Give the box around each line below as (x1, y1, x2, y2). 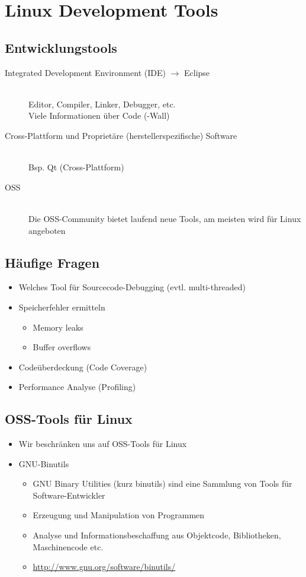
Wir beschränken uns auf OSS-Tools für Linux (18, 437, 187, 450)
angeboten (28, 224, 66, 236)
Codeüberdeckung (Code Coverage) (18, 360, 147, 373)
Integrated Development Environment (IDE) (5, 66, 166, 78)
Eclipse (183, 66, 210, 78)
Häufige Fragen (5, 253, 100, 271)
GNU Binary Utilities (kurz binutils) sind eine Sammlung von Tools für (33, 477, 292, 490)
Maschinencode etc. (33, 540, 104, 553)
